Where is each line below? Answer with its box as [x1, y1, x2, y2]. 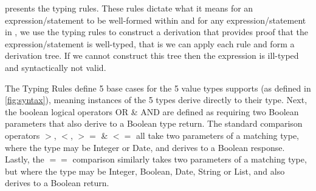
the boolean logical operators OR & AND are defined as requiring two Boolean [5, 105, 299, 118]
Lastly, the [5, 153, 44, 166]
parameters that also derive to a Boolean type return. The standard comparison [5, 117, 303, 130]
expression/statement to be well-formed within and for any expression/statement [5, 13, 306, 26]
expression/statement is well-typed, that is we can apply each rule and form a [5, 37, 295, 50]
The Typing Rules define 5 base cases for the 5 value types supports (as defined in [5, 81, 311, 94]
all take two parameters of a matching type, [136, 129, 300, 141]
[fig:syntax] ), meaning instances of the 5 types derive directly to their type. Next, [5, 93, 307, 106]
